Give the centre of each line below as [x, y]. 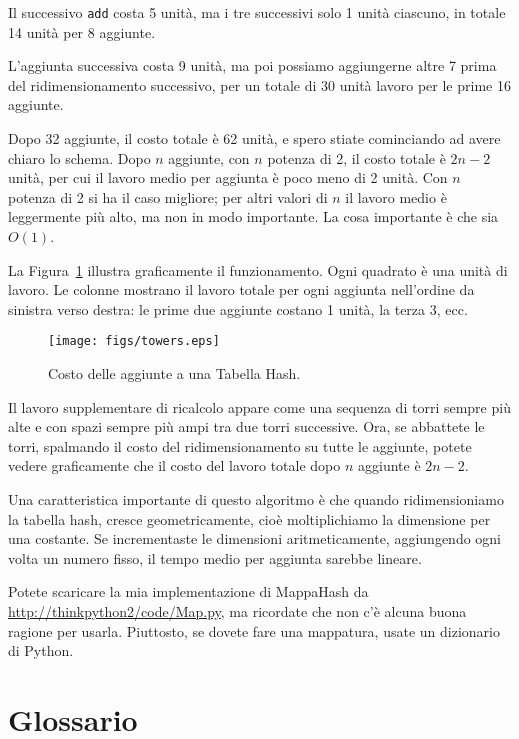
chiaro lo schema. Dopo [79, 157]
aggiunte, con [209, 157]
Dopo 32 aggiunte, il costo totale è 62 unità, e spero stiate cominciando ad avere [254, 138]
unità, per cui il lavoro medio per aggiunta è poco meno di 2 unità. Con [228, 177]
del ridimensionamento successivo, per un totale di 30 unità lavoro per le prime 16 [259, 84]
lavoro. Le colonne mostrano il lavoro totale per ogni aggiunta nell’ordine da [241, 289]
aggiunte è [389, 465]
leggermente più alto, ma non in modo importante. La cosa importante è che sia [253, 216]
